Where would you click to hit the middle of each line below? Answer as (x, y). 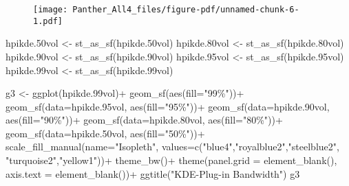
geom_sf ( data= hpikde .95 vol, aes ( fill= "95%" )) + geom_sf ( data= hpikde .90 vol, (168, 106)
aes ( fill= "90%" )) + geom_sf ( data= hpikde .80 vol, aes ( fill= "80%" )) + (144, 120)
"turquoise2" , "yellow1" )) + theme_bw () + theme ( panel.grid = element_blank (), (171, 160)
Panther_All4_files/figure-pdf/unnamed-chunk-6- (186, 10)
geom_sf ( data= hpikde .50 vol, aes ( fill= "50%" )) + (105, 133)
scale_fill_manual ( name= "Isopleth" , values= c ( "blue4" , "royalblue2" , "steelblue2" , (172, 147)
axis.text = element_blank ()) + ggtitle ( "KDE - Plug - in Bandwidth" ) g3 (153, 173)
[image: (51, 10)
